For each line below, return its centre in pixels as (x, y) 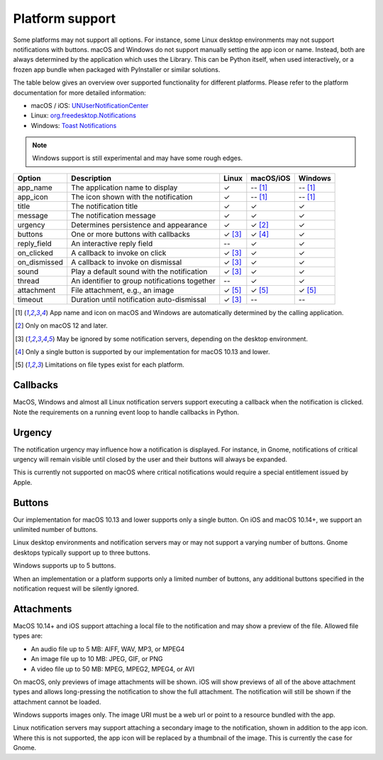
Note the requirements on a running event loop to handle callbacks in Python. (126, 412)
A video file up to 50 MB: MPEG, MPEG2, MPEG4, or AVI (113, 669)
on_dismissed (40, 262)
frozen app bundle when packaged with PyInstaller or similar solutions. (117, 69)
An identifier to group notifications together (144, 281)
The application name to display (124, 187)
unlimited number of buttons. (56, 530)
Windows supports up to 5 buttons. (65, 566)
